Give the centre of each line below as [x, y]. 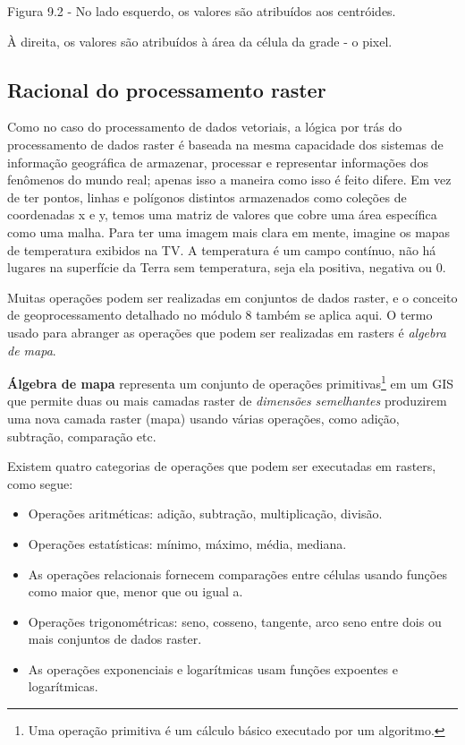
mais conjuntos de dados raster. [115, 639]
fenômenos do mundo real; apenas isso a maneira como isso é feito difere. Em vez [229, 180]
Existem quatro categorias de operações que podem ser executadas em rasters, [222, 466]
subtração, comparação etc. [82, 436]
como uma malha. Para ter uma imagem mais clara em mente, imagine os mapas [229, 231]
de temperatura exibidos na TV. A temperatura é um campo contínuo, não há [222, 249]
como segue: [40, 483]
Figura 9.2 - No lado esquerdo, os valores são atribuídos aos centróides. [202, 11]
